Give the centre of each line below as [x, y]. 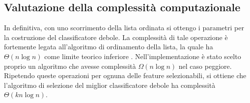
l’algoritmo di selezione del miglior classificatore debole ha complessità [110, 85]
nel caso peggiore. [205, 66]
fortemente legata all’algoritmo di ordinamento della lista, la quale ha [109, 47]
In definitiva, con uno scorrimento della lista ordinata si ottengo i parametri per [124, 28]
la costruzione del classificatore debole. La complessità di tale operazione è [116, 37]
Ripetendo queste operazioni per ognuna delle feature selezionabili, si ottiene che [125, 75]
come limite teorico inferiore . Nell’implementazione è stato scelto [143, 56]
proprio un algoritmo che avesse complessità [70, 66]
